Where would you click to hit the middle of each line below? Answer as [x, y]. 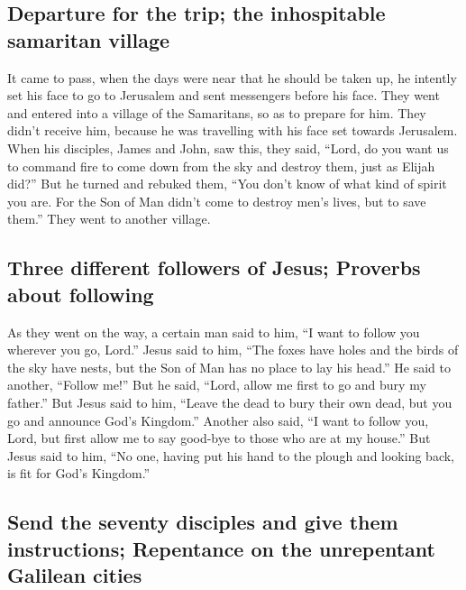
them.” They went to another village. [109, 219]
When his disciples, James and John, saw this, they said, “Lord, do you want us [228, 147]
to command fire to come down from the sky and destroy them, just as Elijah [221, 166]
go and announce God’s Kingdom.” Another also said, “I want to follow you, [218, 420]
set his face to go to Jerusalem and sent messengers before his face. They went [224, 95]
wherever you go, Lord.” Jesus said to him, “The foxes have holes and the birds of [233, 350]
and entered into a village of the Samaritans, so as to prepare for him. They [217, 112]
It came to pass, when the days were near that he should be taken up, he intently [232, 77]
